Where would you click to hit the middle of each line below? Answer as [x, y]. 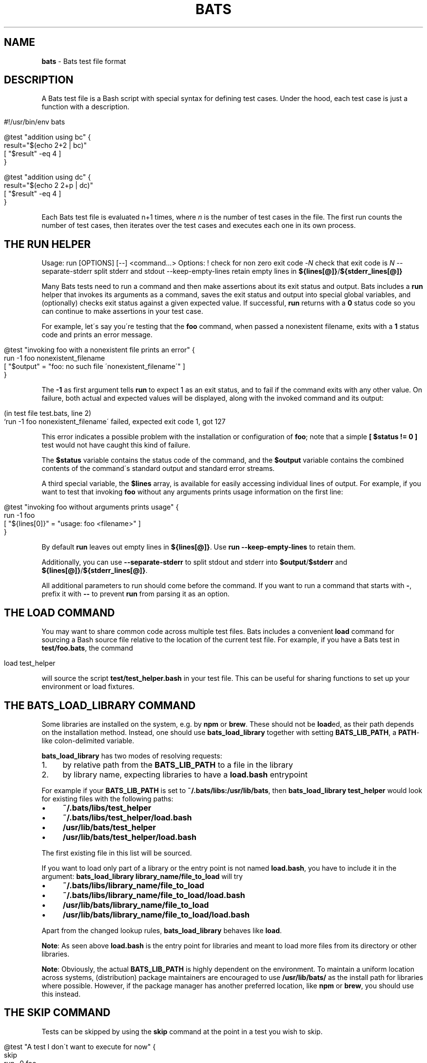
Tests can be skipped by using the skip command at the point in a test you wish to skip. [182, 1031]
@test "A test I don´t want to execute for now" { [80, 1046]
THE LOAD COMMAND [59, 613]
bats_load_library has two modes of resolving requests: [132, 756]
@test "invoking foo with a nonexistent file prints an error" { [99, 350]
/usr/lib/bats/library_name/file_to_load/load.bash [156, 914]
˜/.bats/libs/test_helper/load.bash [127, 817]
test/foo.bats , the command [87, 648]
